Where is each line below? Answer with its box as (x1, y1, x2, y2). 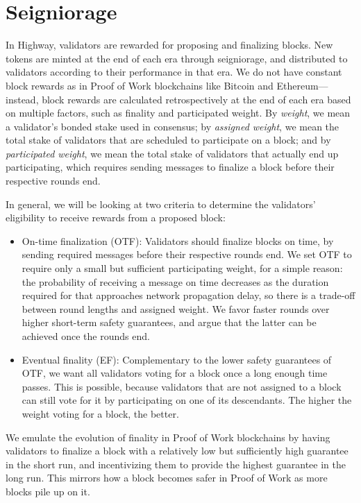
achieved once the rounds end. (22, 329, 150, 343)
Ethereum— (276, 78, 328, 92)
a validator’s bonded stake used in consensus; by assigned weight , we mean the (6, 119, 339, 133)
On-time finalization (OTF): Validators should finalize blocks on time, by (22, 233, 334, 248)
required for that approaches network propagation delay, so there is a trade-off (22, 288, 355, 302)
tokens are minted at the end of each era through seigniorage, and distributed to (6, 51, 348, 65)
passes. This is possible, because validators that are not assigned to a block (22, 379, 342, 393)
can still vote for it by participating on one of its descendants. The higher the (22, 393, 352, 407)
